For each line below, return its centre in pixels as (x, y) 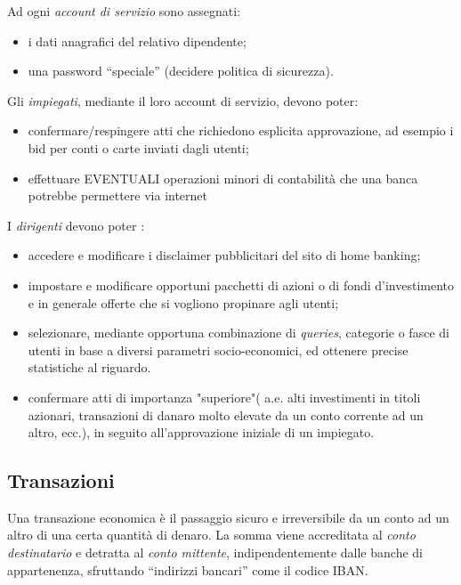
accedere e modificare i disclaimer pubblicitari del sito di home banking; (224, 255)
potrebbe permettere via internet (118, 195)
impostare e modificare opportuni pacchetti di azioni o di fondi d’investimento (241, 284)
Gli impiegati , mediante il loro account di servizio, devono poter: (183, 100)
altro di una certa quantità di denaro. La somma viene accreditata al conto (211, 535)
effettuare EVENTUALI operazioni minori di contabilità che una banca (223, 178)
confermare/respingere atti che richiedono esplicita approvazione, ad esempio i (241, 130)
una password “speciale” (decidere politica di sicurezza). (181, 71)
